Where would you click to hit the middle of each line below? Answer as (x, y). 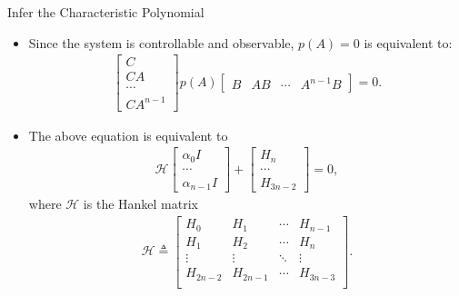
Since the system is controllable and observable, (161, 42)
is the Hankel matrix (140, 204)
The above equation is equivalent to (128, 135)
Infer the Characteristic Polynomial (106, 12)
